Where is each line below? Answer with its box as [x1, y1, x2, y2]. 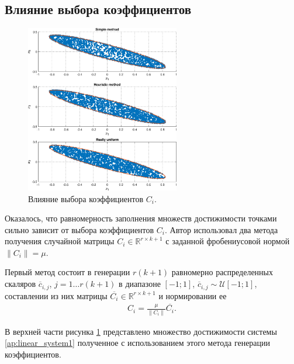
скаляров [5, 278, 36, 290]
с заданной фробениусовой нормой [165, 235, 290, 247]
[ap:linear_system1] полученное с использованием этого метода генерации [5, 337, 271, 349]
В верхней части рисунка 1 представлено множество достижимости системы [5, 325, 277, 337]
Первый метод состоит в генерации [5, 266, 130, 278]
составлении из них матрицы [5, 289, 108, 301]
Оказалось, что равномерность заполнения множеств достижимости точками [5, 212, 277, 224]
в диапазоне [119, 278, 161, 290]
